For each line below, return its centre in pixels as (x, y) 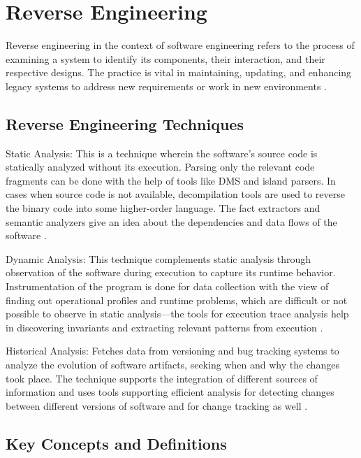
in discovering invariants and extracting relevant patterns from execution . (164, 327)
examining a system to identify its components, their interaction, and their (165, 58)
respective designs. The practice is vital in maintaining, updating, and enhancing (179, 72)
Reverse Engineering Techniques (125, 123)
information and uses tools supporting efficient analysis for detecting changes (170, 392)
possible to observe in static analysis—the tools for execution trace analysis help (177, 314)
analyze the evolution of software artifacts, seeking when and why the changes (172, 365)
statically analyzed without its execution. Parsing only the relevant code (160, 167)
